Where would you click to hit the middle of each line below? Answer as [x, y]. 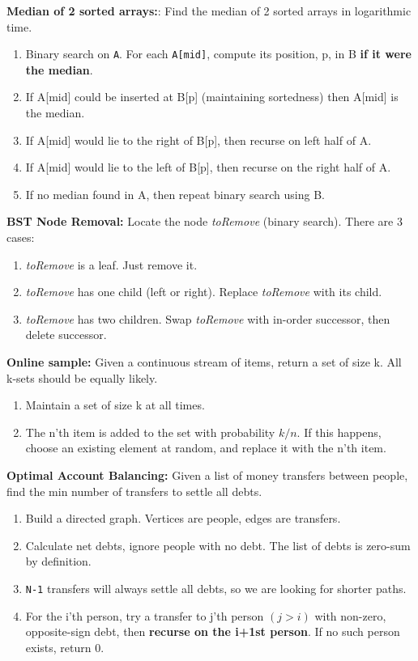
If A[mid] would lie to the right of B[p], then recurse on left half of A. [198, 140]
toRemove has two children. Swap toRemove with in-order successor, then [208, 318]
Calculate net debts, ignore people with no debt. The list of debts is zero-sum [218, 545]
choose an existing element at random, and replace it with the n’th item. [206, 448]
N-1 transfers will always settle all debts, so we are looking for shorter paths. [216, 588]
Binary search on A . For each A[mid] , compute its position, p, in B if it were [218, 54]
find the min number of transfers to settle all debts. [134, 491]
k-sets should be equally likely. [82, 377]
